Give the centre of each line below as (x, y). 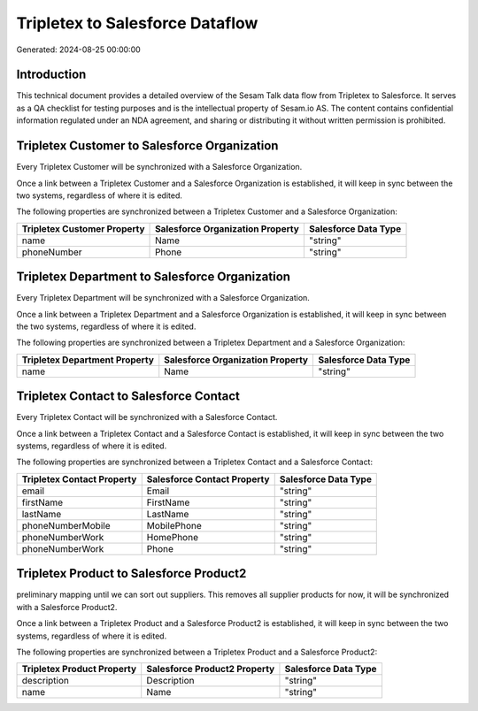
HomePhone (173, 537)
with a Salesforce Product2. (67, 607)
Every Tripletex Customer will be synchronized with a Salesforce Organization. (159, 167)
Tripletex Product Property (79, 669)
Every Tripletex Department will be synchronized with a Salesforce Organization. (163, 298)
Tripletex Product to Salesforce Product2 (131, 573)
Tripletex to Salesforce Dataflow (137, 23)
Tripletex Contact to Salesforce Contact (128, 397)
